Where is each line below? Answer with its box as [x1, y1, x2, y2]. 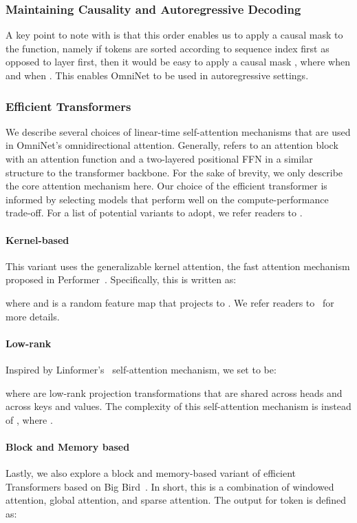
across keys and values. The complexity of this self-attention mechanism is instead [6, 399, 351, 413]
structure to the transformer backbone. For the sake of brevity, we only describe [6, 165, 343, 179]
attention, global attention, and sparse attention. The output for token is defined [6, 493, 347, 507]
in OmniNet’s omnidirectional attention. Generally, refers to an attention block [6, 138, 338, 152]
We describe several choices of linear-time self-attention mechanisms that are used [6, 124, 351, 139]
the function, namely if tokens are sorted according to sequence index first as [6, 41, 329, 55]
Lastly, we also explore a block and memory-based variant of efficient [6, 466, 296, 480]
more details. [6, 309, 60, 323]
